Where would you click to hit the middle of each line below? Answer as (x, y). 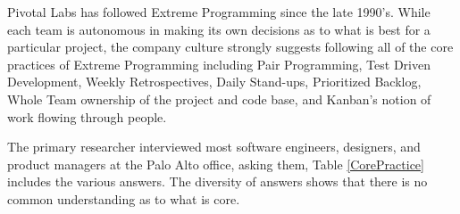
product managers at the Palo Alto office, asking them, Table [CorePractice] (216, 164)
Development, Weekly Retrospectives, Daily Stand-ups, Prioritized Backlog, (214, 82)
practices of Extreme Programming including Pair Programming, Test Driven (219, 64)
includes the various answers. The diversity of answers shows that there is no (217, 181)
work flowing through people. (87, 116)
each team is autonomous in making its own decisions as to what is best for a (219, 29)
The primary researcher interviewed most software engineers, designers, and (214, 147)
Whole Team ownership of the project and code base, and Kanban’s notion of (219, 99)
